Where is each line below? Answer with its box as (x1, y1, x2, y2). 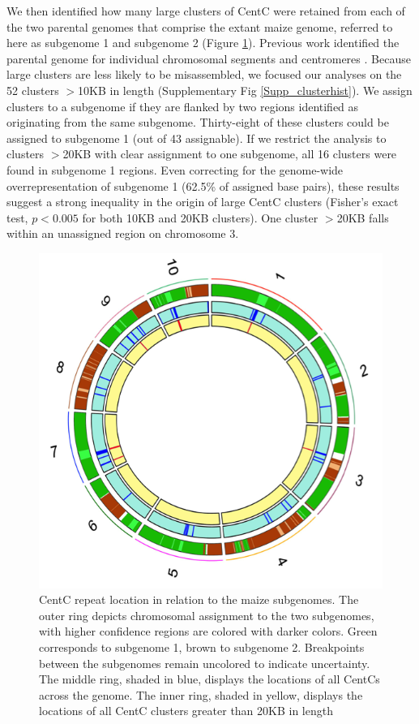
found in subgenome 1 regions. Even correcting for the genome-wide (6, 161, 344, 178)
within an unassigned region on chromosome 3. (6, 225, 239, 242)
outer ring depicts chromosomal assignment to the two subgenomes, (39, 606, 374, 623)
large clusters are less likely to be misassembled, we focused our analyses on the (6, 66, 402, 83)
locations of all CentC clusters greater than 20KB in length (39, 702, 333, 719)
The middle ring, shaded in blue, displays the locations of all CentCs (39, 670, 380, 687)
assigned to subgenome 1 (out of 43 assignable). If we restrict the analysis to (6, 129, 387, 146)
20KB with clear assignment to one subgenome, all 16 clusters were (62, 145, 397, 162)
